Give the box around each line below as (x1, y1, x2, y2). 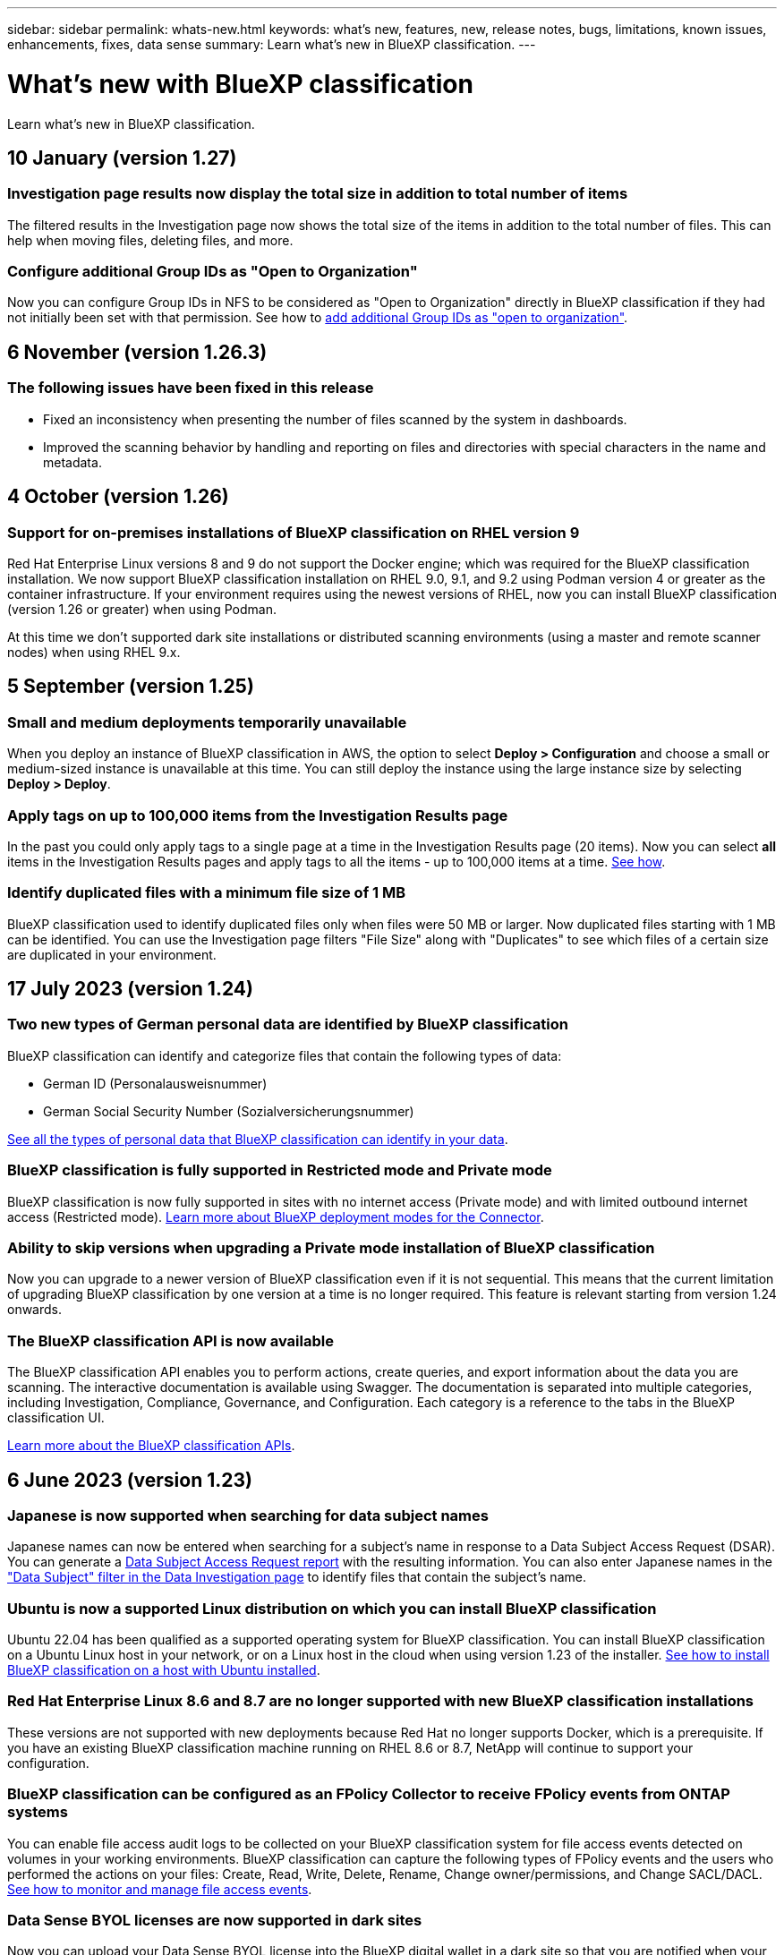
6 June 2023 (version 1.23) (7, 1468, 252, 1491)
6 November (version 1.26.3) (7, 340, 268, 363)
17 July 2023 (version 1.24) (7, 977, 253, 1001)
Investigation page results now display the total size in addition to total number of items (7, 184, 628, 203)
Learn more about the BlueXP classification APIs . (7, 1438, 295, 1454)
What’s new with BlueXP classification (7, 68, 473, 99)
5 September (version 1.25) (7, 675, 254, 698)
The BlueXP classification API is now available (7, 1331, 334, 1350)
